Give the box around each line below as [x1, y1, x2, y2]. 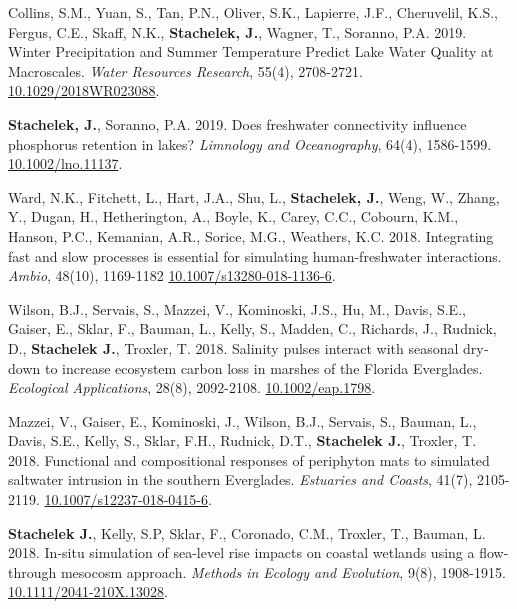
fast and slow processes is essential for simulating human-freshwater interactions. [8, 245, 502, 266]
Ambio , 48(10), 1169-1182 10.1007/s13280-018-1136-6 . [8, 265, 336, 286]
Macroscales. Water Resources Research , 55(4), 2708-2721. [8, 60, 363, 81]
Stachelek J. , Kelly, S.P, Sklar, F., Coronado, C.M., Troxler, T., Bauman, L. [8, 522, 486, 543]
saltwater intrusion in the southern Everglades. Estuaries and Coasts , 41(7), [8, 469, 473, 490]
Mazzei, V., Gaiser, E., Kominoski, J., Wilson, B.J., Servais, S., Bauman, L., [8, 410, 477, 431]
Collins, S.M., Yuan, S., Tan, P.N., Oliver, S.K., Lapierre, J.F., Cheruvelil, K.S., [8, 2, 498, 22]
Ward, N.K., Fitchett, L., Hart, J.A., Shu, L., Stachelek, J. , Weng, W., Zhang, [8, 186, 500, 207]
